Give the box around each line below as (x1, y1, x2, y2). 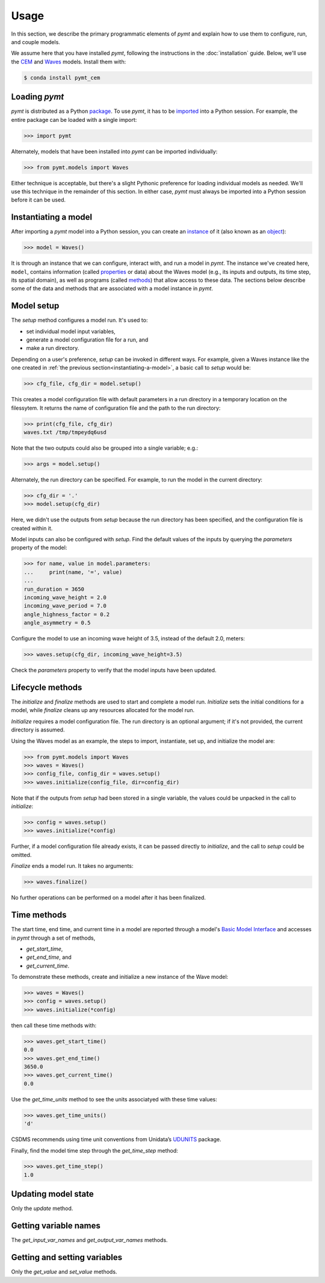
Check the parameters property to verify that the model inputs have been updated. (11, 667, 217, 674)
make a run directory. (26, 345, 79, 352)
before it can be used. (11, 196, 66, 203)
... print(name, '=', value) (23, 568, 123, 576)
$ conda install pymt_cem (23, 74, 101, 81)
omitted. (11, 851, 32, 858)
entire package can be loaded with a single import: (11, 116, 137, 123)
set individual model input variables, (26, 328, 116, 335)
